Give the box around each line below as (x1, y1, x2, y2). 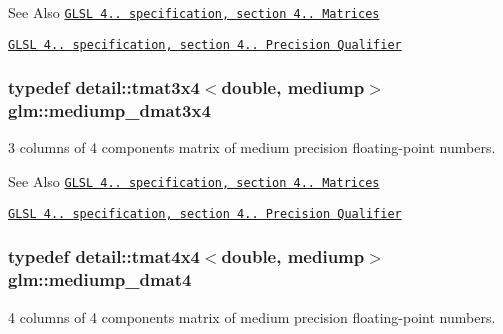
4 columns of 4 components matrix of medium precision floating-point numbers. (8, 306, 496, 327)
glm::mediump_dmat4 (8, 267, 192, 292)
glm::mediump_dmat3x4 (8, 98, 211, 123)
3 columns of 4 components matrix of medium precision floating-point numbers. (8, 137, 496, 158)
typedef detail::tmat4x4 (8, 244, 200, 269)
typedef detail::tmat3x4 (8, 75, 200, 100)
